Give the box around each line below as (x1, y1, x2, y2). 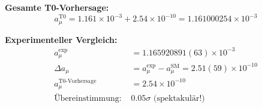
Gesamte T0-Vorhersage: (5, 1, 109, 13)
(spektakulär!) (153, 94, 205, 103)
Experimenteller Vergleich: (5, 33, 118, 45)
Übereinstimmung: (54, 94, 122, 103)
